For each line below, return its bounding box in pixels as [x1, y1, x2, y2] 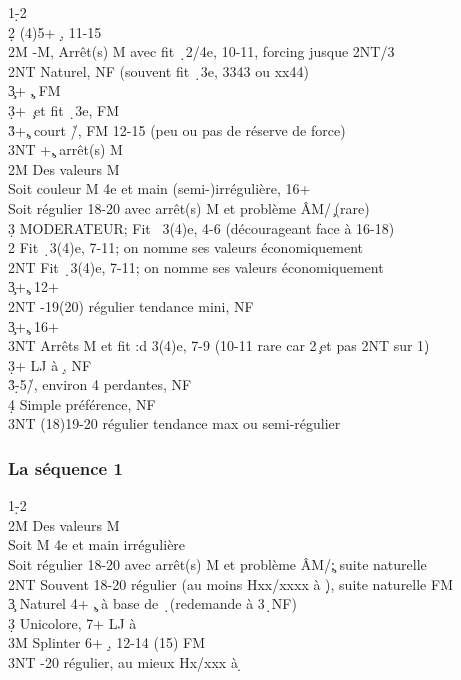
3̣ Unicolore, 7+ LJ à [8, 612, 137, 633]
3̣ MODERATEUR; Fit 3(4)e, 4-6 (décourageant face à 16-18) [8, 217, 395, 238]
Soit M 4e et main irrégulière [8, 534, 186, 555]
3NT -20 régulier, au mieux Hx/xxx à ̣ [8, 652, 243, 673]
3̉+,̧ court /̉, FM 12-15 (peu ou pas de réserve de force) [8, 119, 346, 140]
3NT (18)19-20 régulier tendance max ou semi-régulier [8, 413, 341, 434]
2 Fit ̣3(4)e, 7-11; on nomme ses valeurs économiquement [8, 237, 364, 258]
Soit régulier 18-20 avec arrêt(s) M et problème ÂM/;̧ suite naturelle [8, 554, 427, 575]
